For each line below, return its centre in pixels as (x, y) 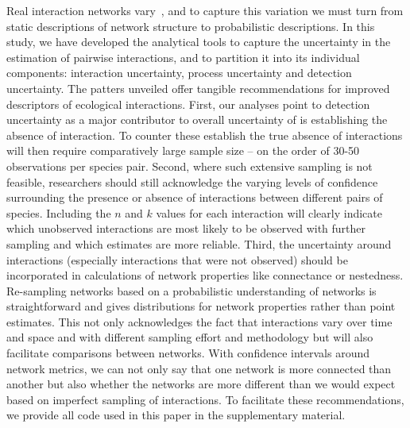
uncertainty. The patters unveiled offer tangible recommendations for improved (198, 88)
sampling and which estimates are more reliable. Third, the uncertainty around (199, 243)
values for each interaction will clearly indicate (269, 212)
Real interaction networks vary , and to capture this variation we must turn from (205, 10)
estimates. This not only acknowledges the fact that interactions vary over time (199, 321)
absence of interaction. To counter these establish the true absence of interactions (205, 135)
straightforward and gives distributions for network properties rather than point (201, 306)
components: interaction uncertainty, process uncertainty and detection (179, 73)
